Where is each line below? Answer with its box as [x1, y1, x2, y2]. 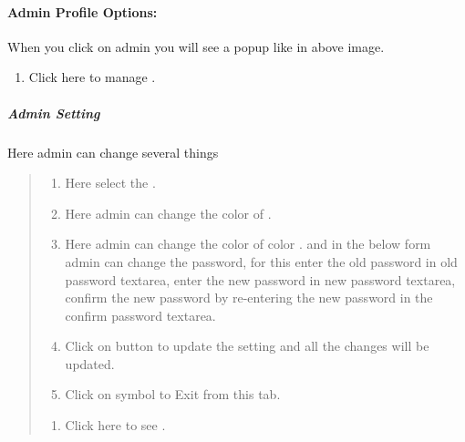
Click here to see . [65, 416, 166, 435]
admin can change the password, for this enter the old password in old [65, 252, 458, 271]
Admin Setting [7, 103, 100, 122]
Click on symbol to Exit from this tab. [65, 385, 281, 404]
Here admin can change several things [7, 142, 219, 161]
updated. [65, 354, 115, 373]
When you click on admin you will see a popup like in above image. [7, 36, 385, 56]
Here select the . [65, 173, 156, 192]
